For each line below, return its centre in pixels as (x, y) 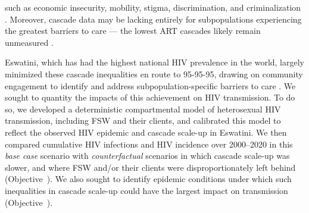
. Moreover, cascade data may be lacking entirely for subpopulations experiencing (153, 19)
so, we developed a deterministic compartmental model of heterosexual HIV (143, 109)
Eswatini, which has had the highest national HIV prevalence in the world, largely (155, 62)
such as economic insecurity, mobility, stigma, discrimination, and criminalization (153, 7)
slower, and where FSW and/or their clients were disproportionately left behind (150, 167)
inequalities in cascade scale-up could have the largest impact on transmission (146, 190)
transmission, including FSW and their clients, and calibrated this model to (143, 120)
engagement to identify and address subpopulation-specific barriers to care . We (150, 85)
